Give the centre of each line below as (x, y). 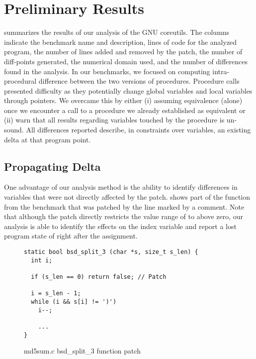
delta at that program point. (47, 139)
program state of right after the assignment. (71, 236)
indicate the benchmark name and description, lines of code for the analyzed (121, 42)
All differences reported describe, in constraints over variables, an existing (138, 130)
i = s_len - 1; (56, 294)
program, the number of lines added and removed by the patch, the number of (123, 52)
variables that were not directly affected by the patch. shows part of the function (127, 197)
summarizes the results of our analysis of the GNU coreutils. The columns (117, 32)
